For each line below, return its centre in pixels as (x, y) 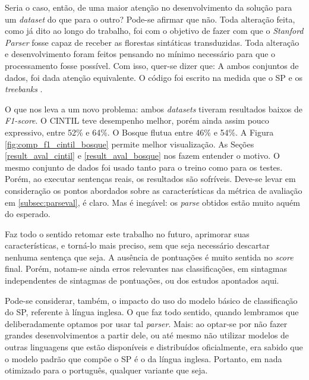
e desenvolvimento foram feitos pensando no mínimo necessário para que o (140, 54)
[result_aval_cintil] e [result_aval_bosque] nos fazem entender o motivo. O (142, 156)
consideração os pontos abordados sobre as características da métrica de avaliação (154, 190)
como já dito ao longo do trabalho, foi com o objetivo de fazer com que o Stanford (154, 31)
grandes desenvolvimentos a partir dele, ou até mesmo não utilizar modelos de (147, 335)
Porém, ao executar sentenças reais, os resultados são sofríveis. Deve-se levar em (150, 179)
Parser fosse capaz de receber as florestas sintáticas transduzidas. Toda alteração (152, 42)
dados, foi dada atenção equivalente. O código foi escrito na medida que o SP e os (154, 77)
